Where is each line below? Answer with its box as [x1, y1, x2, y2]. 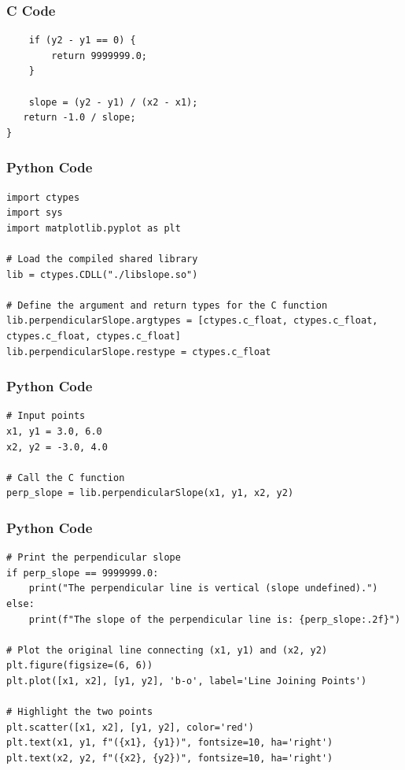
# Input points [6, 410, 86, 422]
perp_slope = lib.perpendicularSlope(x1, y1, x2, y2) [6, 487, 294, 499]
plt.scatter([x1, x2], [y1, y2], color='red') [6, 721, 254, 733]
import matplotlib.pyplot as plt [6, 222, 181, 234]
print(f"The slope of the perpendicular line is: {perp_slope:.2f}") [28, 613, 401, 625]
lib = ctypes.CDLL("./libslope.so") [6, 268, 198, 280]
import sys [6, 207, 63, 219]
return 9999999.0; [51, 50, 147, 61]
